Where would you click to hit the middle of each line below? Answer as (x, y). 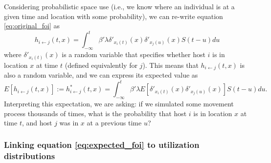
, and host (37, 123)
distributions (30, 155)
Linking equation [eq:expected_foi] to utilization (102, 144)
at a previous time (114, 123)
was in (69, 123)
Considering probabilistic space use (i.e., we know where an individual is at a (119, 6)
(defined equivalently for (101, 65)
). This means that (170, 65)
